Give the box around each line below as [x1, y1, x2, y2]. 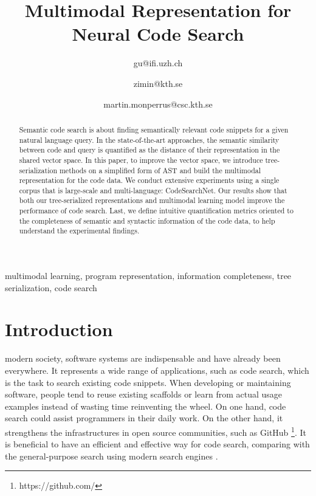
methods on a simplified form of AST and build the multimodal [59, 165, 261, 175]
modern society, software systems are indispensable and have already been [5, 352, 281, 365]
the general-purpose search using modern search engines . [5, 449, 218, 462]
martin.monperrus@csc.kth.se [103, 97, 213, 110]
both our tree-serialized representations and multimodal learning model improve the [19, 195, 285, 205]
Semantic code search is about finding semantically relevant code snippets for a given [19, 124, 289, 134]
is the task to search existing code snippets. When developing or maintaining [5, 376, 291, 388]
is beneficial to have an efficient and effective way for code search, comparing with [5, 438, 310, 450]
